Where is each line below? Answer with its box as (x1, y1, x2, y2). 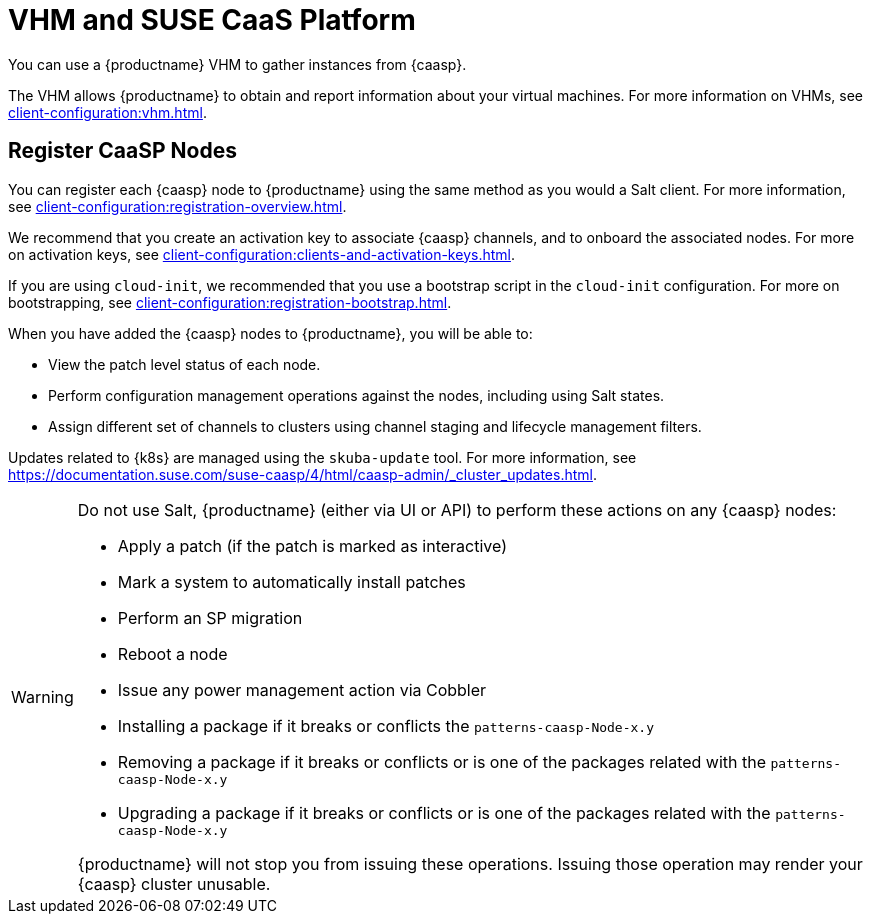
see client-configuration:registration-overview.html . (8, 197, 347, 215)
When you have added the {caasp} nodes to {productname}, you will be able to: (8, 324, 533, 342)
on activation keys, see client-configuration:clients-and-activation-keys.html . (8, 245, 515, 263)
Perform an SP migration (117, 607, 303, 628)
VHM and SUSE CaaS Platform (8, 3, 416, 37)
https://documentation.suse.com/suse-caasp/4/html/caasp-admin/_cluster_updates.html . (8, 465, 598, 483)
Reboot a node (117, 643, 228, 664)
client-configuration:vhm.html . (8, 103, 207, 121)
